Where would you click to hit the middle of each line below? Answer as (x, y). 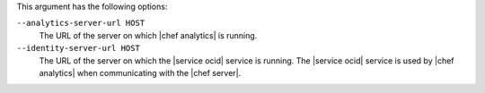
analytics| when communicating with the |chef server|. (140, 72)
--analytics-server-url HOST (81, 23)
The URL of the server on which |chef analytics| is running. (148, 35)
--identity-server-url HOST (79, 48)
